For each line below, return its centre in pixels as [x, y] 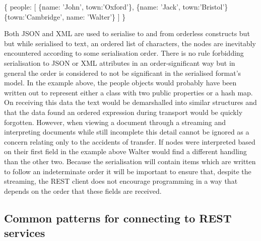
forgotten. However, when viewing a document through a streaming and [115, 122]
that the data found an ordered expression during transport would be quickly [123, 112]
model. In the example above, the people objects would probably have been [120, 83]
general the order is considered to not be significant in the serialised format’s [123, 73]
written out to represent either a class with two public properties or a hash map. [128, 92]
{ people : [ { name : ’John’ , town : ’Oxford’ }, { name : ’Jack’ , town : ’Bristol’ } [116, 7]
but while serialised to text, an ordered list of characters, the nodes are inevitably [130, 43]
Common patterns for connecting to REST [118, 218]
